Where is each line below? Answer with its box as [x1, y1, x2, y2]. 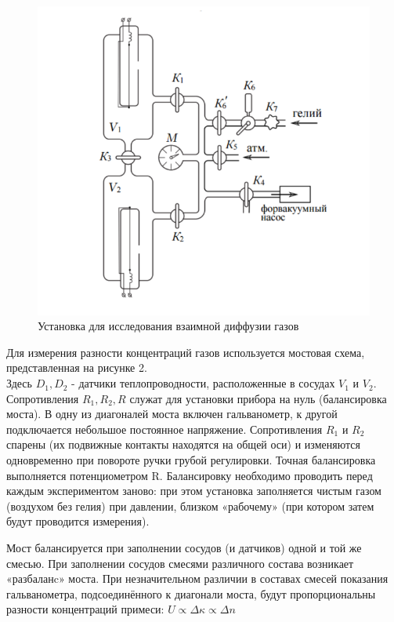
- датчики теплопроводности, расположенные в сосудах [71, 375, 335, 391]
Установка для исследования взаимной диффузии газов [38, 318, 299, 334]
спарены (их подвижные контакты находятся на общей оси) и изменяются [6, 436, 360, 453]
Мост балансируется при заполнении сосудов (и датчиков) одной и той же [6, 540, 362, 556]
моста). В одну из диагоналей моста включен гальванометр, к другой [6, 406, 338, 422]
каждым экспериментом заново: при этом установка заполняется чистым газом [6, 482, 381, 499]
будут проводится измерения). [6, 513, 150, 529]
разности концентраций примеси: [6, 601, 164, 617]
